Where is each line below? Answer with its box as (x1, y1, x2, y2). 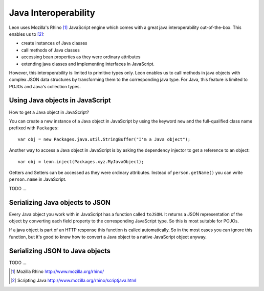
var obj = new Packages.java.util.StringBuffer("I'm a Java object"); (18, 136, 191, 142)
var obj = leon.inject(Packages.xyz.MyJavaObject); (18, 159, 144, 164)
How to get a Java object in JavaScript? (9, 109, 89, 115)
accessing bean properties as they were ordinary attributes (21, 54, 141, 60)
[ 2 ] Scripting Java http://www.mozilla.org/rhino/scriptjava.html (10, 277, 136, 284)
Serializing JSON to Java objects (9, 246, 111, 255)
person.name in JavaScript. (9, 176, 66, 182)
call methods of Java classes (21, 47, 80, 53)
